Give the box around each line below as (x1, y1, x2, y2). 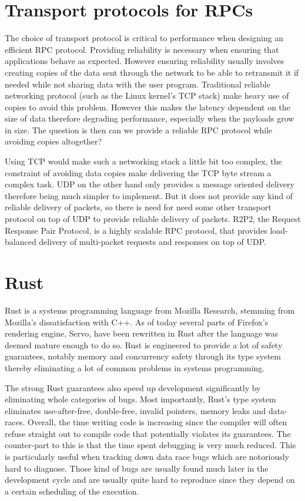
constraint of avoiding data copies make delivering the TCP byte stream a (5, 166, 272, 179)
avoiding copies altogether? (5, 135, 102, 147)
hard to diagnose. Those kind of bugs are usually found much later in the (5, 462, 269, 474)
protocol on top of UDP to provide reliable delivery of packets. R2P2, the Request (5, 213, 301, 225)
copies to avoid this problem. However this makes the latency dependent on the (5, 100, 291, 113)
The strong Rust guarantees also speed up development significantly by (5, 381, 261, 394)
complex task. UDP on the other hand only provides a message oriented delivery (5, 178, 294, 190)
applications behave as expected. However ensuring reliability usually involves (5, 55, 284, 67)
